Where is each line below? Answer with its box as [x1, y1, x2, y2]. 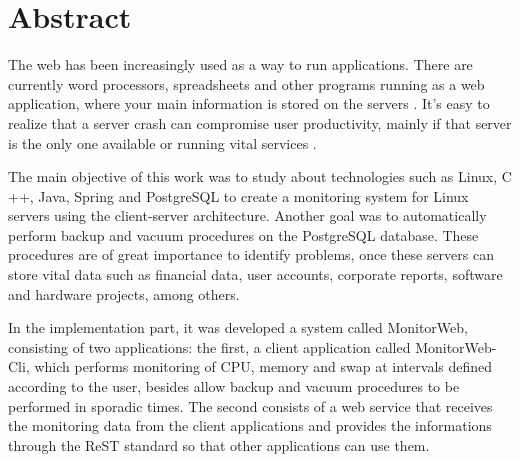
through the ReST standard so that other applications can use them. [8, 434, 430, 455]
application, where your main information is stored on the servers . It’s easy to [8, 93, 490, 114]
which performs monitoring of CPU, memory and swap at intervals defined [34, 356, 493, 377]
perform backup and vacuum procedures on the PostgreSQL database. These [8, 224, 479, 245]
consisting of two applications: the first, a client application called [8, 336, 411, 357]
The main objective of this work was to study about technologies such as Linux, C [8, 166, 512, 187]
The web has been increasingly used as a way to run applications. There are [8, 54, 473, 75]
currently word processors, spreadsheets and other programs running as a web [8, 73, 485, 94]
